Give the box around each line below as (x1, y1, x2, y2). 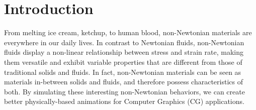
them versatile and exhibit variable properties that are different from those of (4, 56, 242, 67)
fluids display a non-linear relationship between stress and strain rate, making (4, 47, 243, 57)
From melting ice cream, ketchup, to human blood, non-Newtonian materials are (4, 27, 252, 38)
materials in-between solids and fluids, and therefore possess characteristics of (4, 76, 243, 87)
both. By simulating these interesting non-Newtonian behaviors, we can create (4, 86, 245, 96)
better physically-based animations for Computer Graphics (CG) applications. (4, 96, 244, 106)
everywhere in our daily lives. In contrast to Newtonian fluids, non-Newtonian (4, 37, 244, 47)
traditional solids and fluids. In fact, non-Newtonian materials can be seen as (4, 66, 241, 77)
